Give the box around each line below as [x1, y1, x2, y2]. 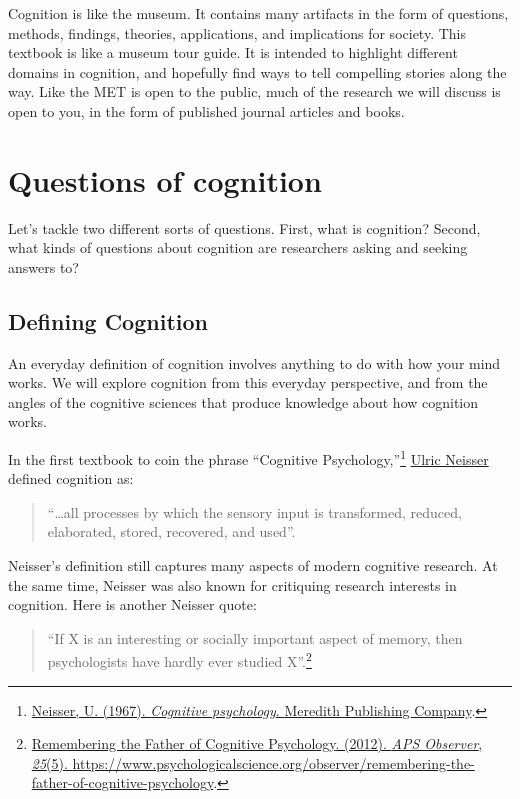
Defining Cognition [8, 305, 208, 336]
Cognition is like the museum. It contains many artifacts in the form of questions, [8, 3, 509, 23]
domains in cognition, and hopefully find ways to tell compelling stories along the [8, 61, 507, 82]
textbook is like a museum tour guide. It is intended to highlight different [8, 42, 458, 63]
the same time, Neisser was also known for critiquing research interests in [8, 574, 457, 595]
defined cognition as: [8, 468, 134, 489]
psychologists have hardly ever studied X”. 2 [47, 648, 312, 672]
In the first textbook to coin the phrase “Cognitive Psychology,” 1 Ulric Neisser [8, 446, 489, 469]
